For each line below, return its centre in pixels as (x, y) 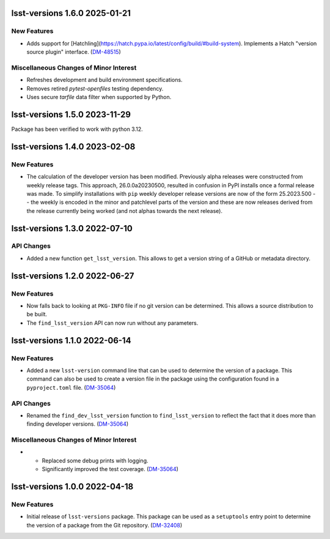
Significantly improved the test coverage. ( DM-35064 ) (110, 469)
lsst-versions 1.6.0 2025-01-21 (71, 13)
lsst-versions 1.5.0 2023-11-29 (71, 114)
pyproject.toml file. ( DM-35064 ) (71, 387)
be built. (37, 314)
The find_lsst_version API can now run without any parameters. (112, 323)
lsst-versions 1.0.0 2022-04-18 (72, 487)
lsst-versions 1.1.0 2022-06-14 (71, 340)
